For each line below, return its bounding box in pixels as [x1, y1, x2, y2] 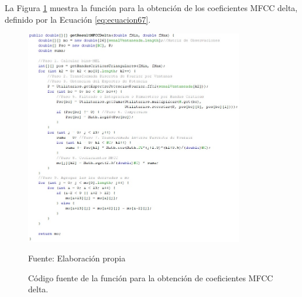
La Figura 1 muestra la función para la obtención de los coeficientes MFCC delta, [5, 2, 298, 13]
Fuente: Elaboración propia [28, 252, 126, 264]
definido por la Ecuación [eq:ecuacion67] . [5, 13, 151, 25]
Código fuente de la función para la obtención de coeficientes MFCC [28, 271, 273, 284]
